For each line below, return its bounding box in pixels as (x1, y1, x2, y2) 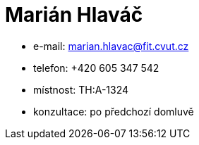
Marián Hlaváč (5, 3, 143, 27)
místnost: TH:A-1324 (33, 83, 129, 96)
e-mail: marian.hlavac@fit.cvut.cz (33, 39, 189, 52)
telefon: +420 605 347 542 (33, 61, 159, 74)
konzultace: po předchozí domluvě (33, 105, 194, 118)
